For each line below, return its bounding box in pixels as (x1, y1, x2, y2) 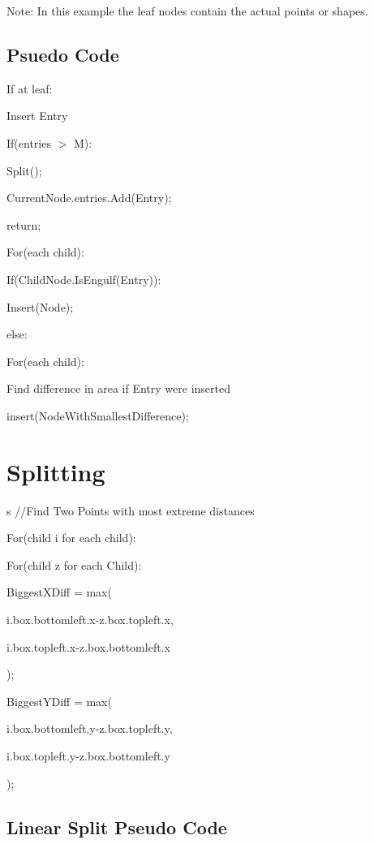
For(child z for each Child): (6, 556, 142, 573)
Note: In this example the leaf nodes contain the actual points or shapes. (6, 2, 368, 19)
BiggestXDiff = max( (6, 583, 112, 601)
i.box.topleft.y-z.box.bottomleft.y (6, 747, 170, 764)
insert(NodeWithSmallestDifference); (6, 407, 189, 424)
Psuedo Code (6, 41, 119, 67)
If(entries (6, 134, 51, 151)
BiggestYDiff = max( (6, 692, 112, 709)
